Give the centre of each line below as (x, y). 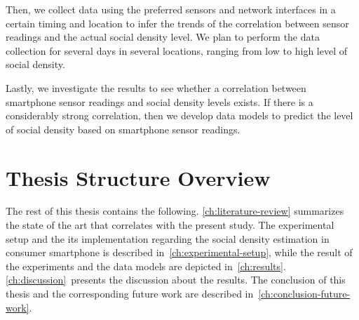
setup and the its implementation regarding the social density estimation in (168, 238)
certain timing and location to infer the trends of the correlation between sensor (177, 23)
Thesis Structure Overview (138, 177)
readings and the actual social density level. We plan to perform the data (163, 37)
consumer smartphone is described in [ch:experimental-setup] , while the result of (179, 252)
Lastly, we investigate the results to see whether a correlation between (156, 87)
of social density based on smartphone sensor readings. (123, 129)
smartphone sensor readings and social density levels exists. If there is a (160, 101)
